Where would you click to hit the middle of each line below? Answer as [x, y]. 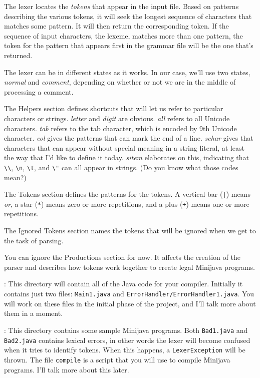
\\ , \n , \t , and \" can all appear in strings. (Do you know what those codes [121, 167]
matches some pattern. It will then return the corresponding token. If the [116, 26]
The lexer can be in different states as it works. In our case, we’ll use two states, [127, 72]
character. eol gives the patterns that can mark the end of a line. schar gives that [129, 138]
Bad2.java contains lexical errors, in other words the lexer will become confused [127, 340]
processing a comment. [39, 91]
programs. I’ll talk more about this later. [67, 369]
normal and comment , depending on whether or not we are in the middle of [120, 82]
